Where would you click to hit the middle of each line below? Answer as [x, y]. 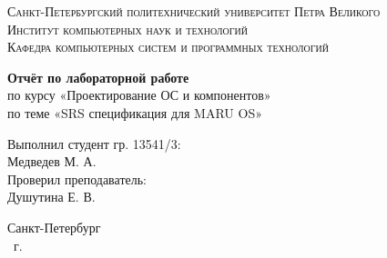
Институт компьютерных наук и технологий [127, 29]
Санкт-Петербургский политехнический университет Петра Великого [194, 11]
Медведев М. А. [52, 161]
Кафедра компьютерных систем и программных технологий [168, 47]
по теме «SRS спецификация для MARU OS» [135, 112]
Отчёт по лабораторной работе [98, 77]
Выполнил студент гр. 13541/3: [94, 143]
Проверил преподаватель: [77, 179]
